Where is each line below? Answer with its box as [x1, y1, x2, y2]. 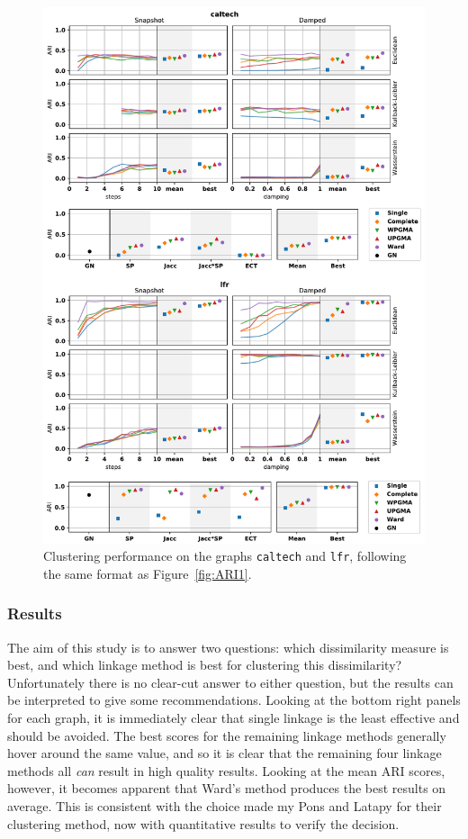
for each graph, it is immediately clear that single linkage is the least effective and [7, 708, 460, 726]
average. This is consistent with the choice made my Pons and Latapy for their [7, 796, 442, 815]
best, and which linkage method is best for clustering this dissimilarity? [7, 655, 402, 674]
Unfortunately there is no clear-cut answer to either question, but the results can [7, 672, 454, 691]
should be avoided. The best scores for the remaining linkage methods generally [7, 726, 446, 744]
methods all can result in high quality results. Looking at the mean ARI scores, [7, 761, 445, 780]
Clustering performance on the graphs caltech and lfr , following [43, 546, 407, 565]
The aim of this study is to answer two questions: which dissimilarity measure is [7, 637, 449, 656]
